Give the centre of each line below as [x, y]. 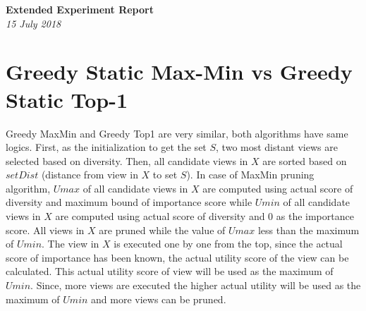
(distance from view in [90, 175]
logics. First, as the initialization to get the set [106, 147]
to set [165, 175]
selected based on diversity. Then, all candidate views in [127, 160]
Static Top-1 [67, 99]
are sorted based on [305, 160]
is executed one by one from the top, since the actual [228, 244]
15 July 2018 [33, 23]
